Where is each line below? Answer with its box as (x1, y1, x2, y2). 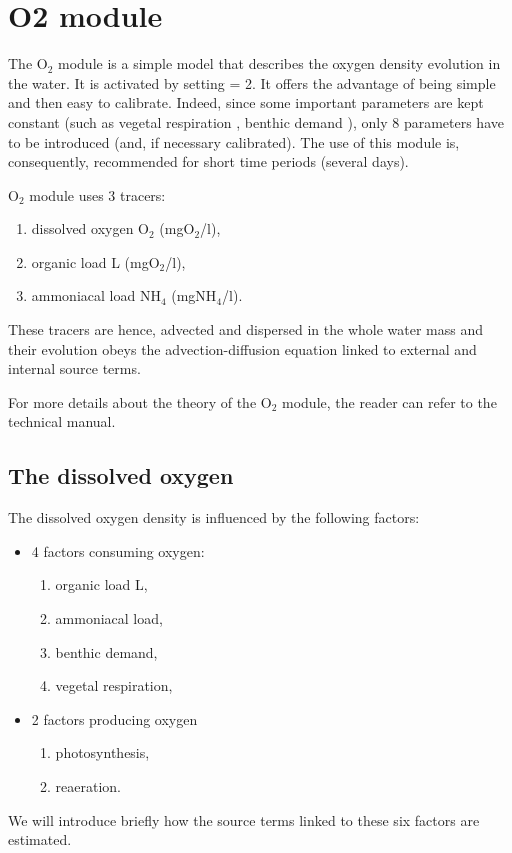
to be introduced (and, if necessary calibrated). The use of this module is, (8, 131, 460, 152)
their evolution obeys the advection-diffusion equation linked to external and (8, 338, 477, 359)
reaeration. (55, 775, 122, 796)
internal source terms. (8, 358, 141, 379)
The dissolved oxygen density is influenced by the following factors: (8, 507, 420, 528)
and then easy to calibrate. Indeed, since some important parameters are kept (8, 92, 484, 113)
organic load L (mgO (31, 251, 160, 272)
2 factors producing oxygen (31, 708, 198, 729)
